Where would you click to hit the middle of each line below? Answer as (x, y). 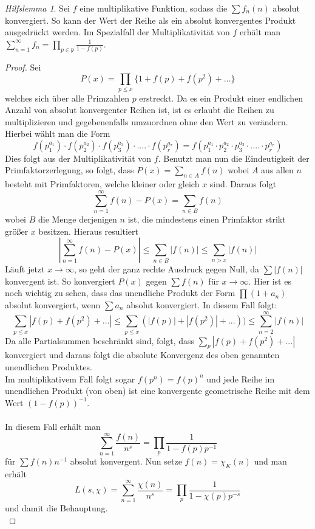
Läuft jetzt (25, 269)
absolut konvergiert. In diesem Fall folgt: (202, 304)
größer (17, 231)
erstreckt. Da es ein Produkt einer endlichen (221, 98)
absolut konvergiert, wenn (53, 304)
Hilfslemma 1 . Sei (38, 8)
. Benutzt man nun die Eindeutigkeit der (234, 158)
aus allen (277, 170)
